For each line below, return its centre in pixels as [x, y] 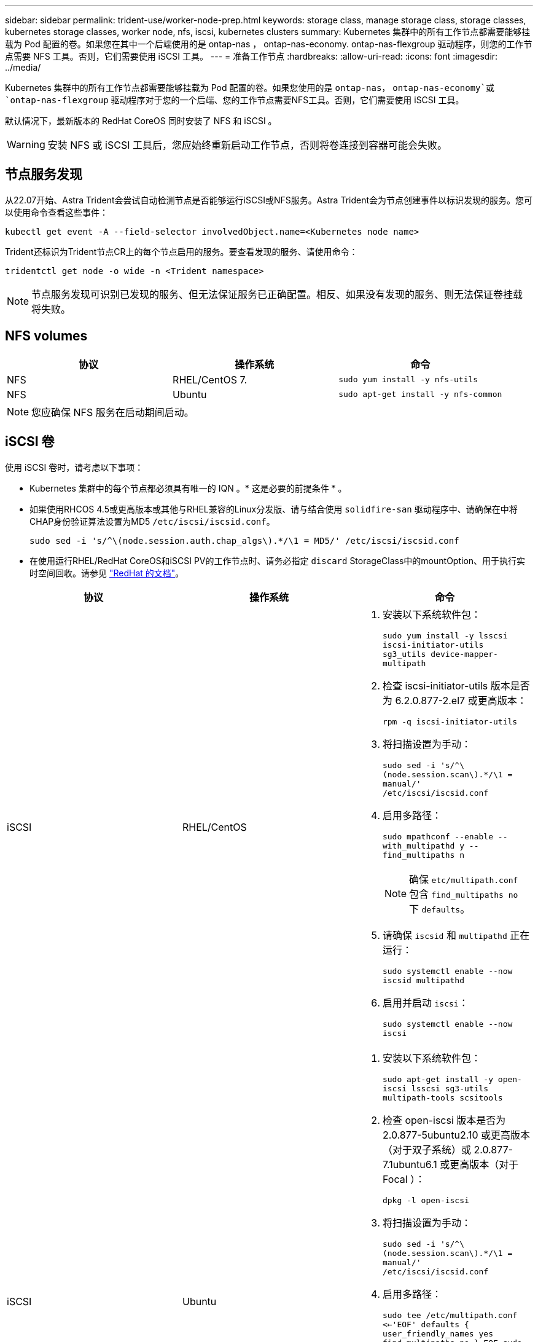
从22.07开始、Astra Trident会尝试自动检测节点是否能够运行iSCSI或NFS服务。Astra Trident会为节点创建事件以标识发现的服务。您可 [269, 200]
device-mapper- [464, 654]
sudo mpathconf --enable [438, 836]
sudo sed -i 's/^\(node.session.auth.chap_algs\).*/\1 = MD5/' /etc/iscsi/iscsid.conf [244, 540]
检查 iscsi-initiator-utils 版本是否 [456, 685]
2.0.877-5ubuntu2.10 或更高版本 [456, 1135]
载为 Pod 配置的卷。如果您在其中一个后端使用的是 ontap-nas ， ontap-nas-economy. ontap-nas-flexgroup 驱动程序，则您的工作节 [269, 44]
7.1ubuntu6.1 [410, 1164]
